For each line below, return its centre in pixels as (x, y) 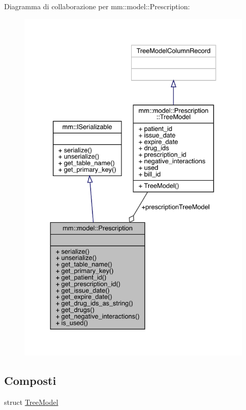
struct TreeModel (31, 402)
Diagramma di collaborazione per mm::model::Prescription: (97, 6)
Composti (30, 380)
